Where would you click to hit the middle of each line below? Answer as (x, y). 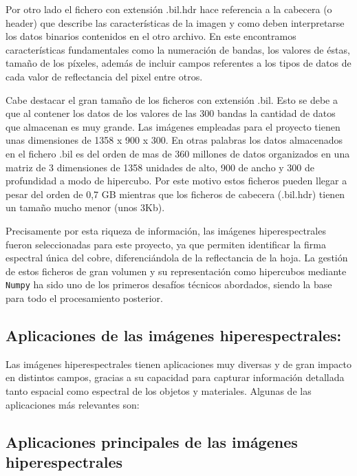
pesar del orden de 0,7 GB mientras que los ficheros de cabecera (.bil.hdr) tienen (175, 194)
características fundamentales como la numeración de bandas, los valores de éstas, (178, 49)
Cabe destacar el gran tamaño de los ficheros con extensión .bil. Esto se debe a (172, 99)
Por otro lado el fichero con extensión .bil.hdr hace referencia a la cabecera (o (169, 9)
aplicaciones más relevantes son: (73, 404)
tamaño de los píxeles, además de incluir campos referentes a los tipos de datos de (178, 63)
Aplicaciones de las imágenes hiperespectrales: (174, 335)
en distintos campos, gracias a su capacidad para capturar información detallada (175, 377)
